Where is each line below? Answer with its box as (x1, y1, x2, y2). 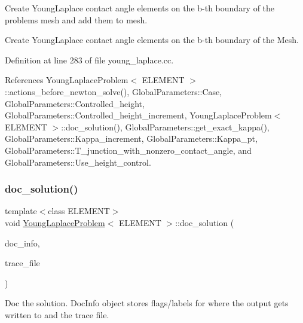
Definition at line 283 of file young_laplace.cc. (5, 53, 174, 66)
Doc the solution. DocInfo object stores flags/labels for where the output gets (5, 297, 289, 309)
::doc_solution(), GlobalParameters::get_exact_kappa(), (61, 120, 270, 133)
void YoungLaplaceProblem (5, 216, 105, 228)
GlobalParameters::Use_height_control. (5, 156, 151, 168)
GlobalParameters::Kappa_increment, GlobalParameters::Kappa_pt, (5, 132, 258, 145)
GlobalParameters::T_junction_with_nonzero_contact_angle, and (5, 144, 252, 156)
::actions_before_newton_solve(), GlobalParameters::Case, (5, 85, 222, 97)
